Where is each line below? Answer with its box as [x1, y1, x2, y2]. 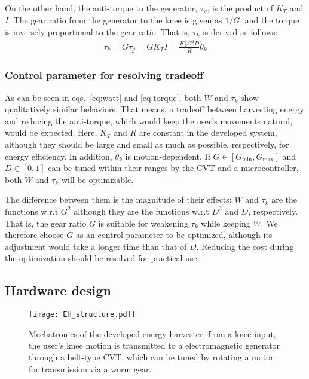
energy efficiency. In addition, [5, 149, 112, 162]
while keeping [201, 216, 250, 229]
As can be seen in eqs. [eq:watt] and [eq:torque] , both [5, 91, 201, 103]
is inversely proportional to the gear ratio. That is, [5, 26, 190, 38]
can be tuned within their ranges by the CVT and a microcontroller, [48, 161, 299, 174]
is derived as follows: [202, 26, 278, 38]
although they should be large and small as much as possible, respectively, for [5, 138, 289, 150]
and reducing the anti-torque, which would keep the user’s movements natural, [5, 114, 293, 127]
